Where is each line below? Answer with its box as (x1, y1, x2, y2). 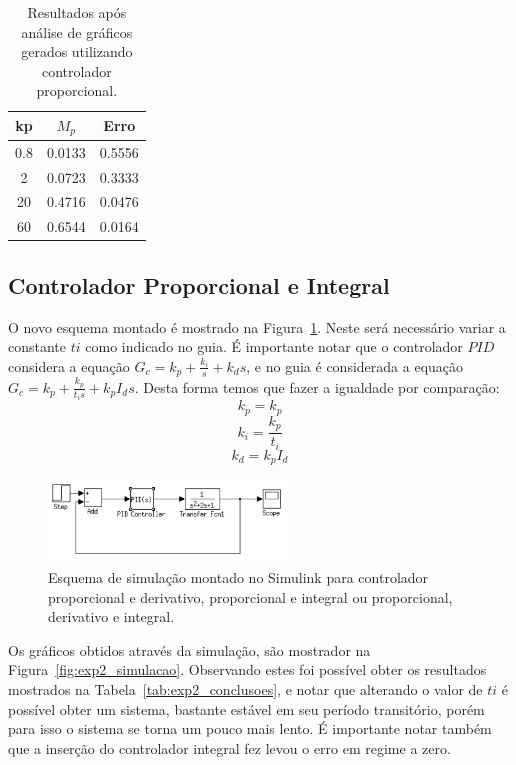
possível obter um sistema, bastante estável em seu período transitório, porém (8, 698, 485, 719)
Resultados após (27, 2, 127, 22)
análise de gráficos (21, 21, 133, 42)
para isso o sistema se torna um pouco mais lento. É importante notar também (8, 718, 492, 739)
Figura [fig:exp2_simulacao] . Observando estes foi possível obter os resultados (8, 659, 487, 680)
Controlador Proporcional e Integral (8, 269, 390, 300)
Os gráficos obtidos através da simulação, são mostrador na (8, 639, 371, 660)
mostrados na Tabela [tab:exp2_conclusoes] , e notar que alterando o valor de (8, 678, 483, 699)
